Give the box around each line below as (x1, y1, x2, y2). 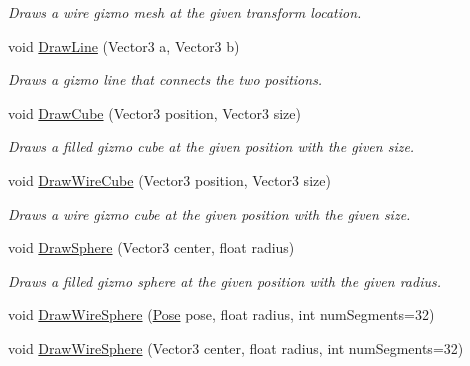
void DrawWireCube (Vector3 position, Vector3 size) (8, 169, 331, 190)
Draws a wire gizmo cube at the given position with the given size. (8, 203, 411, 224)
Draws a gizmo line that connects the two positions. (8, 69, 323, 90)
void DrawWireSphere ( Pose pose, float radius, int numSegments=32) (8, 304, 435, 325)
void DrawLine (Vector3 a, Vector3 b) (8, 35, 240, 56)
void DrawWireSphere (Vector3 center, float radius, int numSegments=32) (8, 337, 464, 358)
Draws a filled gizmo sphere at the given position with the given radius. (8, 270, 441, 291)
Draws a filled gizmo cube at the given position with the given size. (8, 136, 415, 157)
